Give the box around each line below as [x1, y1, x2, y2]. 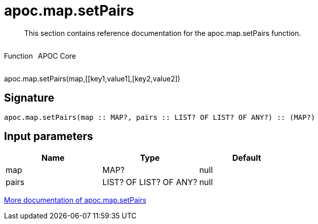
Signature [4, 92, 55, 105]
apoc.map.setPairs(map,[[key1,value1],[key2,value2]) [4, 74, 180, 83]
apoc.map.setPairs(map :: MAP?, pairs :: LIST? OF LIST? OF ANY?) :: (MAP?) [4, 113, 315, 121]
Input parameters [4, 130, 94, 143]
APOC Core [37, 51, 76, 60]
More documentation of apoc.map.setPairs [4, 196, 147, 205]
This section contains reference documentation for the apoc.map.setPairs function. [24, 28, 301, 37]
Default [232, 153, 261, 163]
